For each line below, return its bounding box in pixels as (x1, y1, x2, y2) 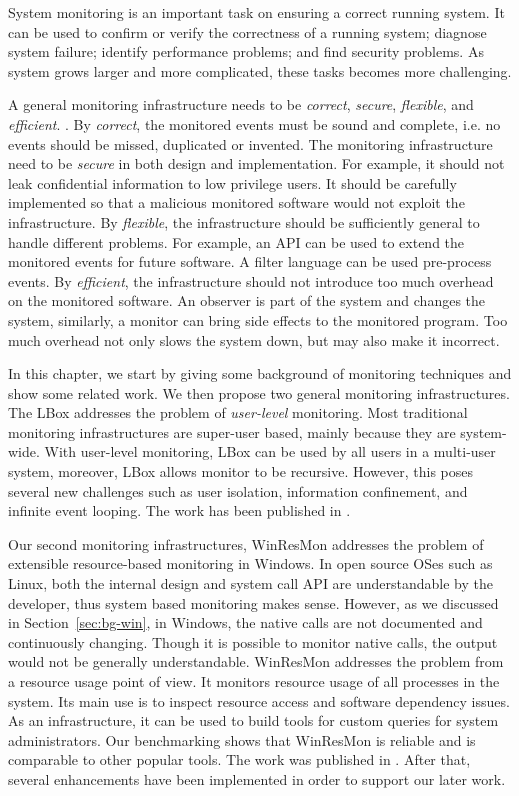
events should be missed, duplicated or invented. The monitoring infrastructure (8, 133, 493, 154)
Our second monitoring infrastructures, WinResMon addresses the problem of (8, 533, 484, 554)
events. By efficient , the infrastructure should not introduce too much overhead (8, 270, 494, 291)
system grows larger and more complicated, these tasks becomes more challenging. (8, 60, 512, 81)
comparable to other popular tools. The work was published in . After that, (8, 749, 471, 770)
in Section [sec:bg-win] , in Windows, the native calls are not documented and (8, 612, 483, 633)
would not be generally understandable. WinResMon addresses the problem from (8, 651, 504, 672)
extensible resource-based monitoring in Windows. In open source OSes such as (8, 553, 493, 574)
